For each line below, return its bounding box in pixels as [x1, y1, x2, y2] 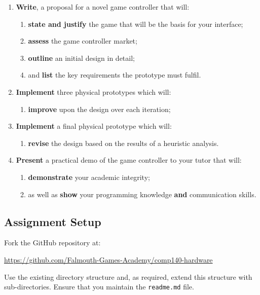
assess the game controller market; [28, 35, 137, 46]
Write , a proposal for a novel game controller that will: [16, 2, 190, 12]
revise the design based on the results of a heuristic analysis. [28, 137, 219, 148]
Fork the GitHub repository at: [4, 237, 101, 248]
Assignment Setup [4, 213, 101, 229]
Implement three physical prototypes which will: [16, 86, 171, 97]
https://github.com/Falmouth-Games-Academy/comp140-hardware [4, 254, 213, 265]
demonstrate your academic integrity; [28, 171, 150, 182]
